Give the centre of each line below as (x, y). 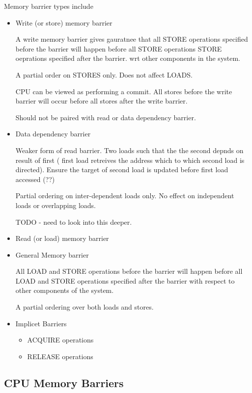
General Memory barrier (52, 254)
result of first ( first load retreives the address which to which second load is (130, 160)
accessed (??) (35, 179)
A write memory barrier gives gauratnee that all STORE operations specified (132, 39)
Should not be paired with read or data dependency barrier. (106, 117)
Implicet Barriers (41, 323)
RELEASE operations (60, 356)
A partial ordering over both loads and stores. (84, 307)
